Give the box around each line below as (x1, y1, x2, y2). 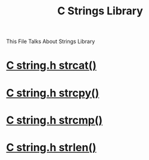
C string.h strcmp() (6, 113, 103, 127)
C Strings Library (57, 4, 143, 18)
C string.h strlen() (6, 140, 97, 154)
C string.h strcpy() (6, 86, 100, 100)
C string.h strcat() (6, 59, 97, 72)
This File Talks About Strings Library (6, 38, 95, 45)
